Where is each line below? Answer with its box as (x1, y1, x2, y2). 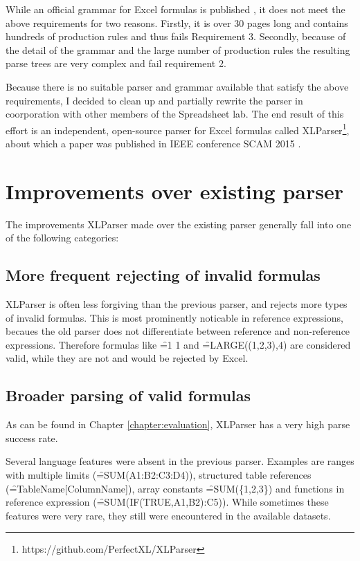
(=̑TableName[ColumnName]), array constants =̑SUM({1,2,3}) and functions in (6, 481, 345, 495)
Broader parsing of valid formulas (6, 385, 251, 406)
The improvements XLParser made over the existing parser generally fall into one (6, 217, 352, 231)
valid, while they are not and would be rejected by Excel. (6, 351, 249, 365)
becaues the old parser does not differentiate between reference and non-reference (6, 324, 350, 338)
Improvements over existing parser (6, 176, 343, 205)
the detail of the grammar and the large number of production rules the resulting (6, 42, 350, 57)
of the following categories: (6, 230, 119, 245)
